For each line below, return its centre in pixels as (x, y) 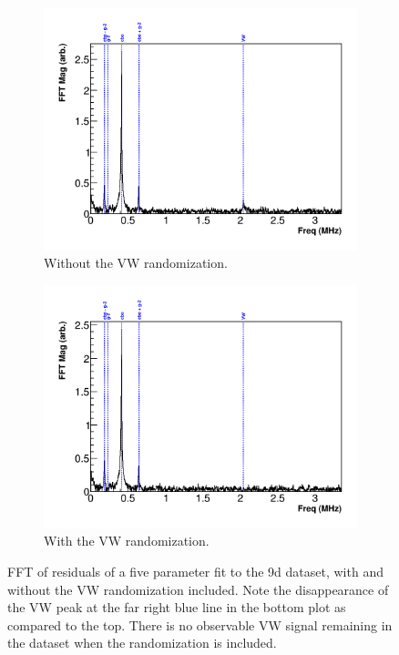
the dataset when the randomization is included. (142, 643)
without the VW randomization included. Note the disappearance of (198, 589)
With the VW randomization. (127, 541)
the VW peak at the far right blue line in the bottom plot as (177, 607)
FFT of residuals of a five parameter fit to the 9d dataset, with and (195, 571)
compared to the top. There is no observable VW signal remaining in (200, 624)
